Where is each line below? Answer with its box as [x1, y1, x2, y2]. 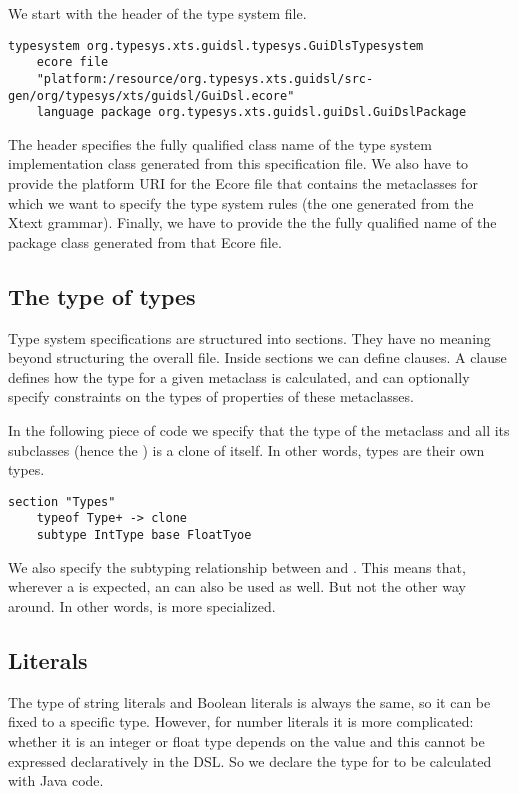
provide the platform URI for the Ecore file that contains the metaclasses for [8, 173, 478, 194]
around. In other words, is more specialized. [8, 595, 276, 616]
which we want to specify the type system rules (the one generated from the [8, 192, 474, 213]
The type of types [8, 280, 196, 311]
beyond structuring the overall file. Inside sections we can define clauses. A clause [8, 347, 507, 368]
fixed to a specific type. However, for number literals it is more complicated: [8, 711, 474, 732]
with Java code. [8, 770, 104, 791]
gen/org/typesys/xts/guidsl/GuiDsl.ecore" [8, 88, 295, 103]
